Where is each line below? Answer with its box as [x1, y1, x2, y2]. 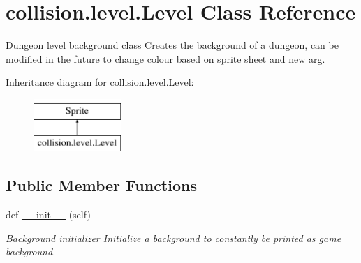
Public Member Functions [6, 174, 197, 196]
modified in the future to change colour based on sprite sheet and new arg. [6, 51, 325, 66]
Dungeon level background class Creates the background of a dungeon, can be [6, 38, 339, 52]
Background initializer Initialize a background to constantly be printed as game [6, 230, 341, 245]
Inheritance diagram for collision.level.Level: [6, 75, 194, 89]
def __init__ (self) [6, 207, 91, 222]
